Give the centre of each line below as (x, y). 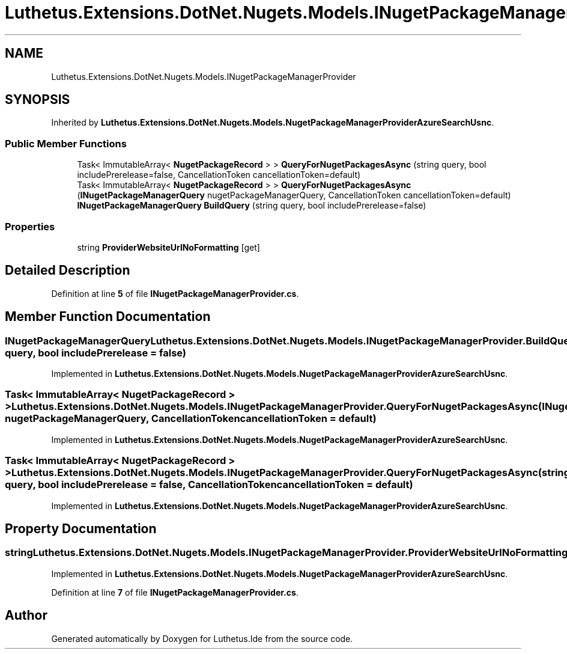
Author (26, 616)
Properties (30, 226)
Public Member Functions (66, 143)
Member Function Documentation (108, 317)
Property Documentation (81, 528)
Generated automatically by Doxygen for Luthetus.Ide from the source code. (202, 638)
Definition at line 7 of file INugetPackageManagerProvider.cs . (175, 592)
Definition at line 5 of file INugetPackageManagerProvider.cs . (175, 293)
